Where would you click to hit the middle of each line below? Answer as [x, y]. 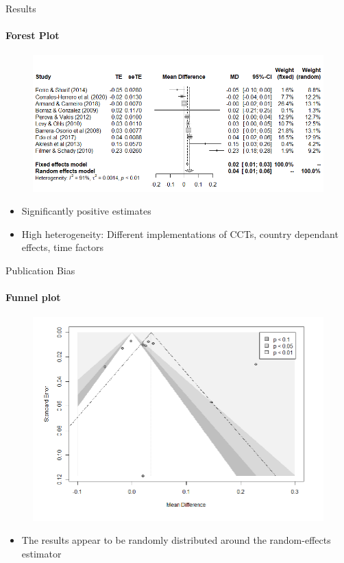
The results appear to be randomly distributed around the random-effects [176, 540]
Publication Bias [40, 271]
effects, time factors [62, 247]
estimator [41, 553]
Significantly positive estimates [86, 211]
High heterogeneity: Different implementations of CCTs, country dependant [180, 233]
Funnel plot [33, 297]
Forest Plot [33, 35]
